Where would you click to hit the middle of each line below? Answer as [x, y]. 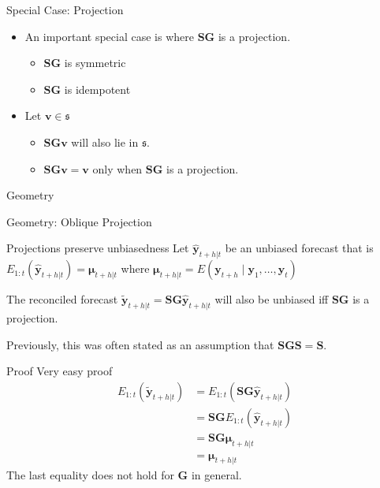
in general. [216, 475]
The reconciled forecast [62, 299]
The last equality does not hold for [90, 475]
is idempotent [97, 89]
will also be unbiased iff [272, 299]
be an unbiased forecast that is [299, 248]
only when [117, 168]
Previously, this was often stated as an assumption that [140, 344]
